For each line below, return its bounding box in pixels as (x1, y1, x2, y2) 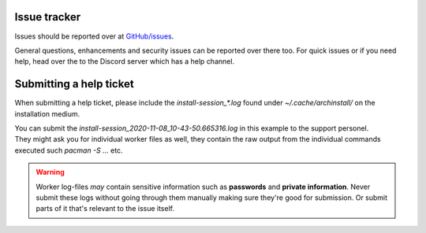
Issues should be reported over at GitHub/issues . (14, 31, 174, 41)
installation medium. (14, 109, 80, 118)
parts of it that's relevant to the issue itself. (35, 204, 175, 213)
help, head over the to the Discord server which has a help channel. (14, 57, 235, 66)
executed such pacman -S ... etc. (14, 146, 123, 155)
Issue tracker (14, 10, 81, 24)
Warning (35, 168, 65, 177)
